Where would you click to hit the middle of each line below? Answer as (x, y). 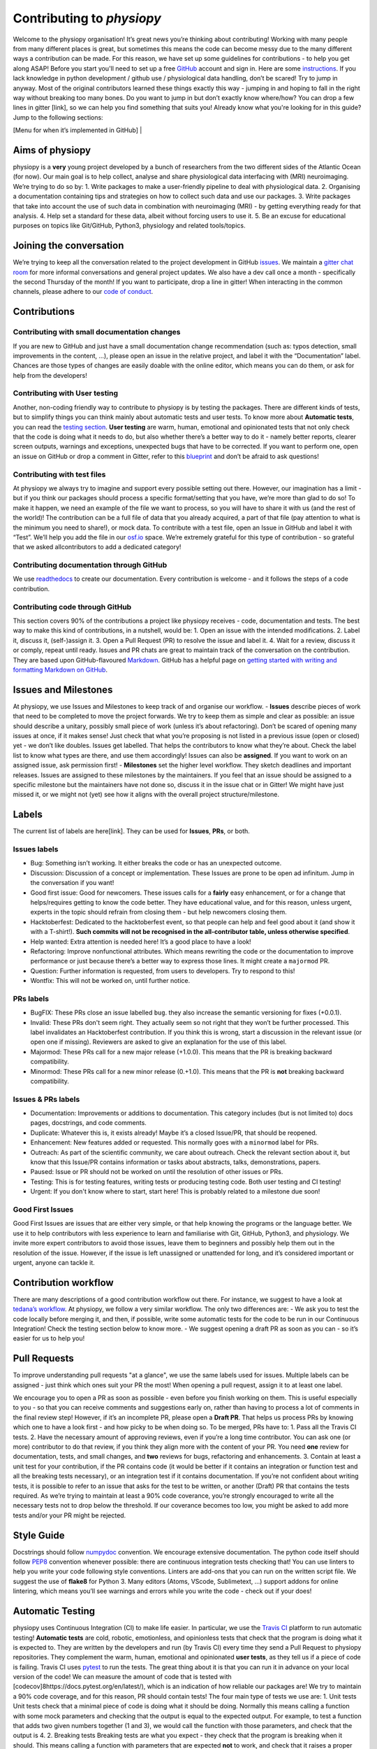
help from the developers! (50, 375)
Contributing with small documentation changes (97, 332)
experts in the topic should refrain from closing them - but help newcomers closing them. (159, 912)
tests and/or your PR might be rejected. (69, 1515)
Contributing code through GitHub (72, 607)
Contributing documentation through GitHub (90, 565)
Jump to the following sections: (58, 117)
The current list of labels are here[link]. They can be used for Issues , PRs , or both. (132, 831)
